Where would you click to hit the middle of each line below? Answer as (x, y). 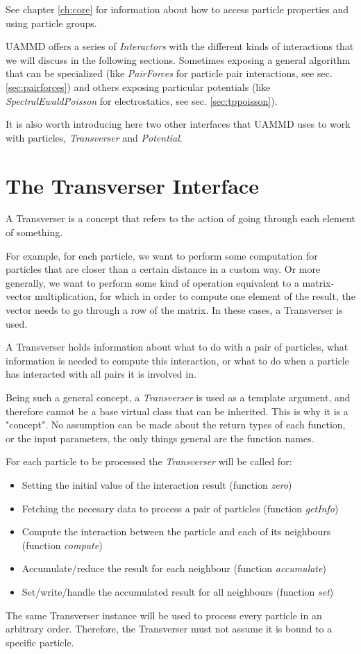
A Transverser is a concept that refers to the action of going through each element (180, 218)
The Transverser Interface (132, 185)
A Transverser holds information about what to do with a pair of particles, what (177, 347)
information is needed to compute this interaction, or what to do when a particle (177, 360)
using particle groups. (51, 23)
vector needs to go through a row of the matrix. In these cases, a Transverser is (174, 310)
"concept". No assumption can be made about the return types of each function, (176, 425)
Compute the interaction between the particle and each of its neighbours (176, 531)
